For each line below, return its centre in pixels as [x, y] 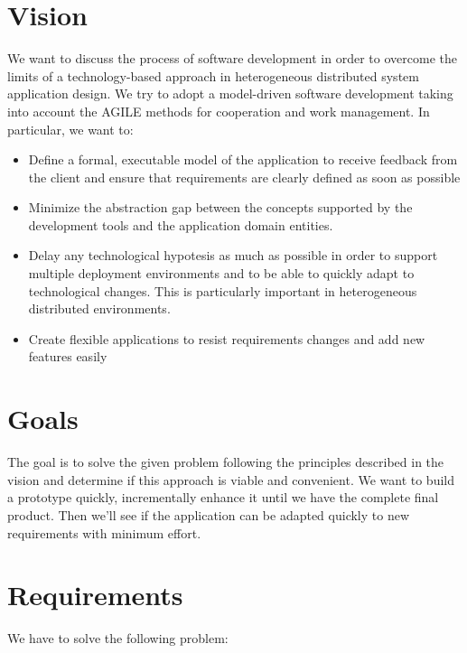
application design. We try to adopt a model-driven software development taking [230, 93]
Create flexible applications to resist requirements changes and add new [227, 338]
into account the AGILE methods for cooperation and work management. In [219, 111]
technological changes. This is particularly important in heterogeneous [223, 290]
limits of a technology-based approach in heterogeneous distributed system [213, 75]
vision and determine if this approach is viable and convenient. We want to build [231, 479]
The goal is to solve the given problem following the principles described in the [226, 462]
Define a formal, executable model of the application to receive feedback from [243, 159]
